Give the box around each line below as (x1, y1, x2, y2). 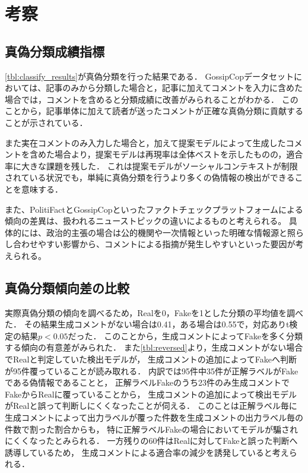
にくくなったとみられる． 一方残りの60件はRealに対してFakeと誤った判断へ (5, 434, 298, 447)
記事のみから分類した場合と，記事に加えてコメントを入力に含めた (46, 81, 303, 94)
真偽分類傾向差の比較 (5, 278, 129, 297)
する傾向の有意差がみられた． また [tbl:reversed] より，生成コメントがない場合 (5, 341, 303, 354)
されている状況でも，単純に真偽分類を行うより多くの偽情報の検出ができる (5, 171, 295, 184)
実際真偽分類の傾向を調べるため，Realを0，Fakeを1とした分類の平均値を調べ (5, 306, 303, 319)
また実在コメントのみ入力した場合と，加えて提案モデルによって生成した (5, 136, 286, 149)
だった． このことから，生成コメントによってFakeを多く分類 (68, 329, 303, 342)
